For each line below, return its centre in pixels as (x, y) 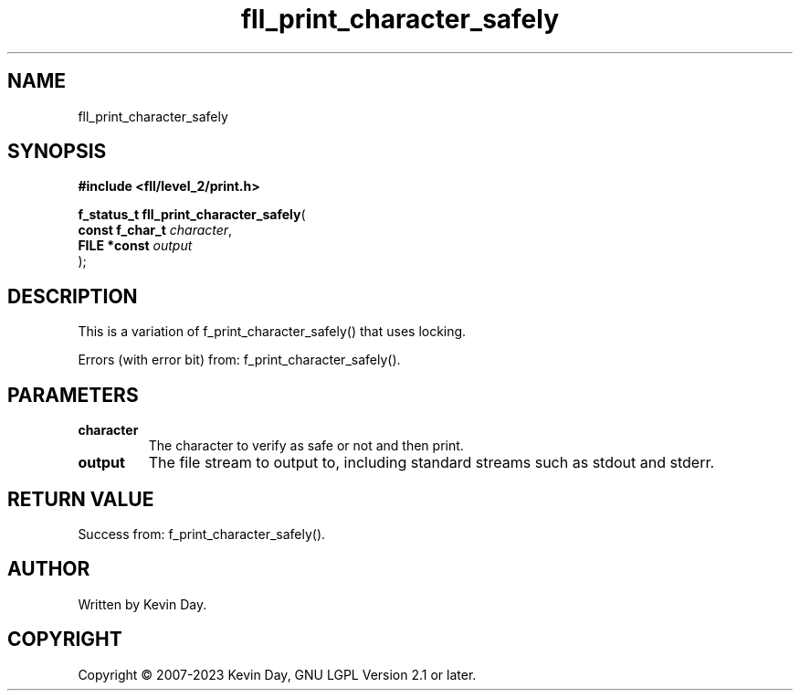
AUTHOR (49, 569)
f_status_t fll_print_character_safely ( (192, 215)
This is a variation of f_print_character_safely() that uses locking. (272, 332)
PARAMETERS (73, 395)
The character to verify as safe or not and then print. (306, 446)
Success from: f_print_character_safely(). (202, 534)
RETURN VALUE (81, 499)
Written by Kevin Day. (142, 604)
